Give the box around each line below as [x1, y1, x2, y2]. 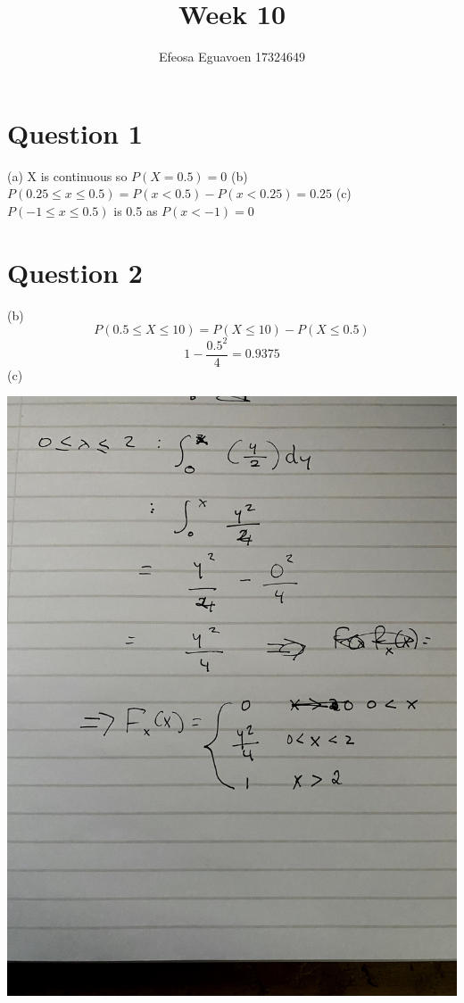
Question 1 [7, 114, 143, 151]
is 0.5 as [113, 201, 158, 220]
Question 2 [7, 253, 143, 290]
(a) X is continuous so [7, 166, 128, 185]
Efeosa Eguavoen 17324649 [158, 47, 306, 66]
